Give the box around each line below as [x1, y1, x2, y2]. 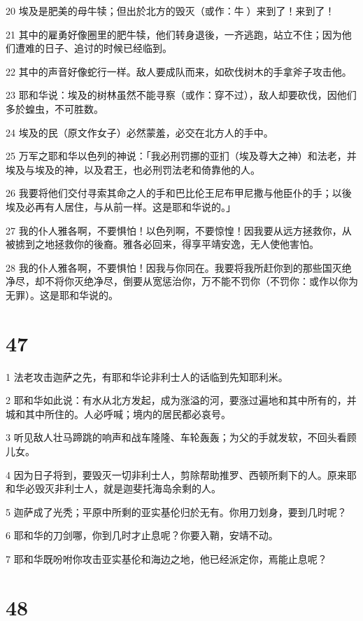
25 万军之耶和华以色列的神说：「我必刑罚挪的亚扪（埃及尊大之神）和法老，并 [6, 148, 357, 163]
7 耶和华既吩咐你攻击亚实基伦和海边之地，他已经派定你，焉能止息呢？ [6, 551, 327, 566]
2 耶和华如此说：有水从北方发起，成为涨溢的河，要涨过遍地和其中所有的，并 [6, 393, 357, 407]
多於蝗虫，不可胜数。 [6, 101, 104, 116]
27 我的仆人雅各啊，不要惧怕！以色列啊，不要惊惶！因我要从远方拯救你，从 [6, 223, 352, 237]
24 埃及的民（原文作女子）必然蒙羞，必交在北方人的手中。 [6, 125, 273, 139]
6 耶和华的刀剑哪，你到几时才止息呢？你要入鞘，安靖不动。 [6, 528, 278, 543]
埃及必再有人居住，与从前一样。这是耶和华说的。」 [6, 199, 236, 214]
